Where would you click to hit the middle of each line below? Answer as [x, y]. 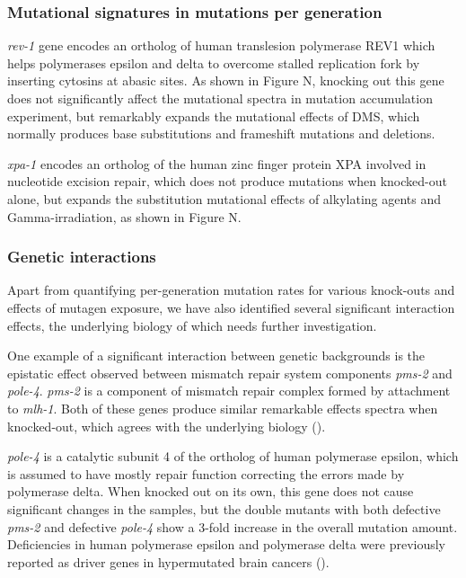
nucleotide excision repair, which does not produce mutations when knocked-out [227, 181]
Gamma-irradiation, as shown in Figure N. [124, 216]
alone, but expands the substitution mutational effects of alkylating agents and [224, 198]
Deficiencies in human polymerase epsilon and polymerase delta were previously [226, 544]
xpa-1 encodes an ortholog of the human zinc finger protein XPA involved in [217, 163]
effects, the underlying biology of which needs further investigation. [192, 325]
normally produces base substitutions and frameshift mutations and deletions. [221, 133]
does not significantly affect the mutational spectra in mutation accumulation [220, 98]
